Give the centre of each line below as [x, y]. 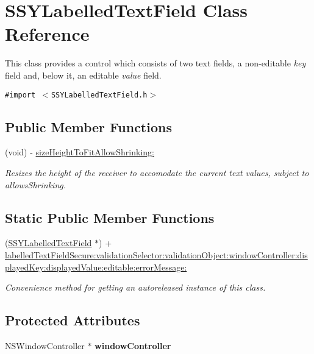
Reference [47, 34]
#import [20, 95]
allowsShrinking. [36, 184]
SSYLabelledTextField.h [99, 95]
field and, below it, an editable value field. [83, 75]
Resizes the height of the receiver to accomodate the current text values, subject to [157, 172]
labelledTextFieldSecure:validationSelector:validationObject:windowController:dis [156, 254]
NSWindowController [45, 345]
